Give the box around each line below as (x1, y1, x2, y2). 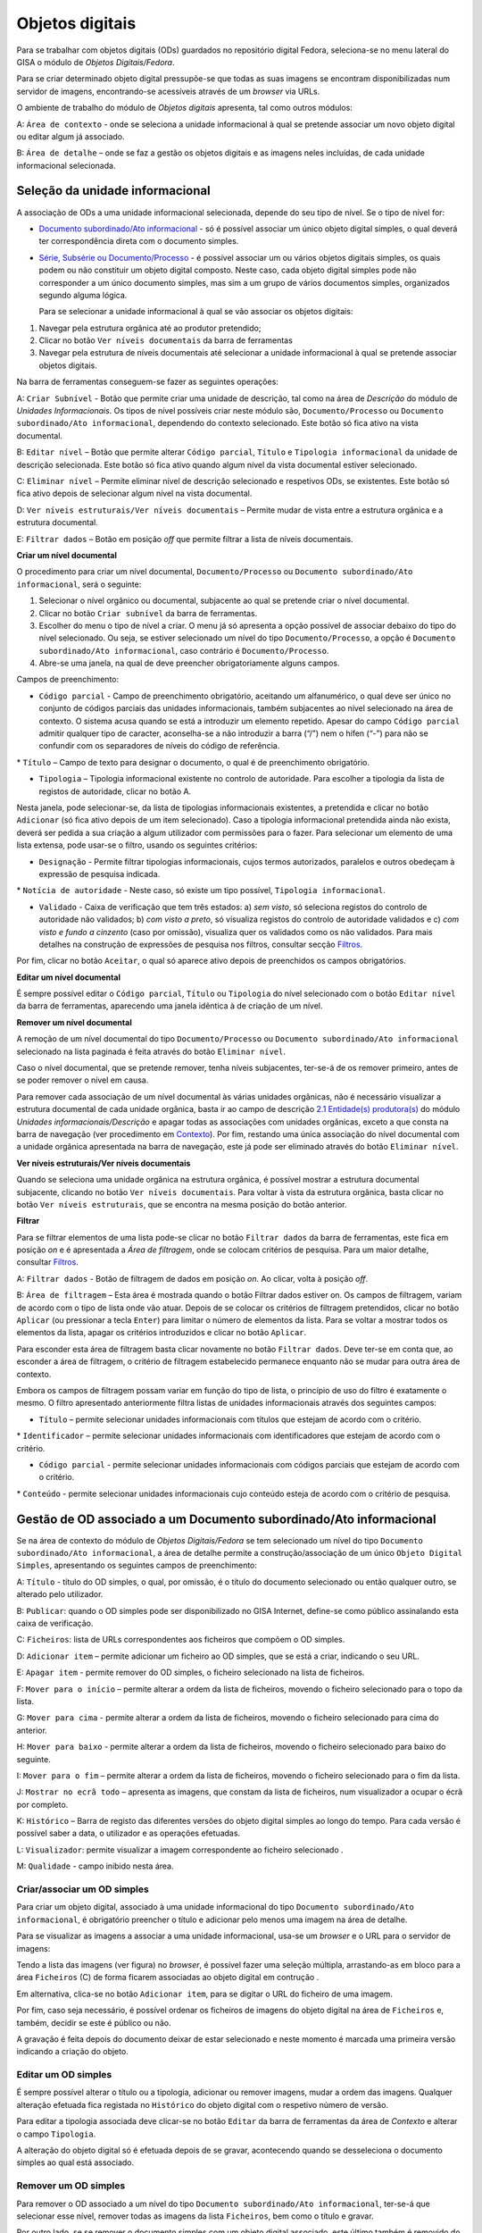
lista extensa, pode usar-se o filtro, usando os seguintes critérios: (16, 840, 258, 850)
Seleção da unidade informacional (16, 183, 211, 198)
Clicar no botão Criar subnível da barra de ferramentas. (38, 607, 258, 618)
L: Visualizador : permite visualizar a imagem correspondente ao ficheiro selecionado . (16, 1844, 344, 1855)
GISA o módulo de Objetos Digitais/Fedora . (16, 56, 175, 67)
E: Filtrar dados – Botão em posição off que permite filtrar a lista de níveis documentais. (16, 533, 353, 544)
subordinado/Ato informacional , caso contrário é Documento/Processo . (38, 645, 329, 656)
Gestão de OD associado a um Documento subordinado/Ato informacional (16, 1511, 436, 1526)
